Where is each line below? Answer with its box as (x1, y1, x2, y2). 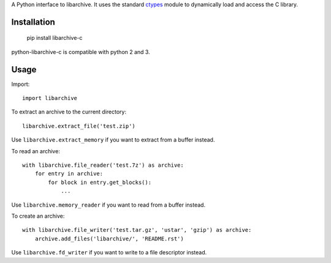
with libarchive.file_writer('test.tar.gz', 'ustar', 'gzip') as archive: (22, 227, 252, 234)
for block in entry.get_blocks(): (48, 178, 152, 186)
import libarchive (22, 95, 78, 102)
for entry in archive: (34, 170, 104, 177)
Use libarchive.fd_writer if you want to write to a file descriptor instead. (11, 249, 207, 256)
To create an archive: (11, 212, 65, 219)
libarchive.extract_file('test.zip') (22, 123, 136, 129)
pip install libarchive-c (26, 34, 83, 42)
